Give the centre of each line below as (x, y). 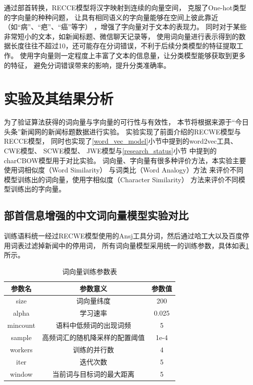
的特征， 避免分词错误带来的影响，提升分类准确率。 (87, 65)
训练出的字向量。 (38, 189)
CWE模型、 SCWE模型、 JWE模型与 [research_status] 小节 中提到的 (110, 151)
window (21, 374)
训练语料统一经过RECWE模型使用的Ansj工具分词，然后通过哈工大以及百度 (123, 236)
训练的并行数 (94, 349)
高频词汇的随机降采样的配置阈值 (94, 337)
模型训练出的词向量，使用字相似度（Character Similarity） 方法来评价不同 (121, 179)
